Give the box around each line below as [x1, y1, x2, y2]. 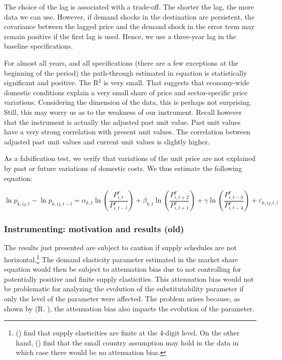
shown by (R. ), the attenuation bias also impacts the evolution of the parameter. [4, 303, 254, 313]
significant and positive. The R [4, 77, 99, 88]
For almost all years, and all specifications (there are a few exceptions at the [4, 57, 238, 68]
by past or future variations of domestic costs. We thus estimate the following [4, 162, 242, 173]
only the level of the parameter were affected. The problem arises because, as [4, 293, 240, 303]
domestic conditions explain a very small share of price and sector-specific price [4, 87, 247, 97]
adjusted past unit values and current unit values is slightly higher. [4, 136, 210, 146]
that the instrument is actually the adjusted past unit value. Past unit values [4, 116, 241, 127]
